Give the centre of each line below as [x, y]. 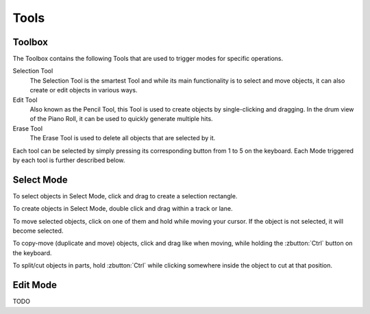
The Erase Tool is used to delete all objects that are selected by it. [123, 138]
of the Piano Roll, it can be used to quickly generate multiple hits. [121, 119]
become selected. [38, 231]
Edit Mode [35, 285]
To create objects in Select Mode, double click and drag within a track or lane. [123, 209]
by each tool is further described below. [69, 160]
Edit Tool [25, 100]
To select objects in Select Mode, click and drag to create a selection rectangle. [125, 196]
